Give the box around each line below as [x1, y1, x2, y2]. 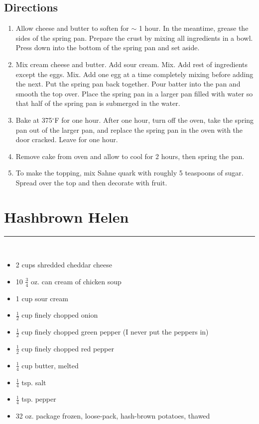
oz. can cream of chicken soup [31, 276, 122, 286]
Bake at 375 [15, 114, 52, 125]
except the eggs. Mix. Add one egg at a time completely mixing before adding [15, 69, 254, 79]
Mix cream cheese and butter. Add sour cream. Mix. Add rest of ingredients [15, 59, 248, 69]
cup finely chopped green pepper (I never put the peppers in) [21, 327, 209, 337]
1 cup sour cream [15, 293, 68, 303]
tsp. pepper [21, 394, 56, 404]
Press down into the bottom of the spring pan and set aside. [15, 42, 200, 53]
